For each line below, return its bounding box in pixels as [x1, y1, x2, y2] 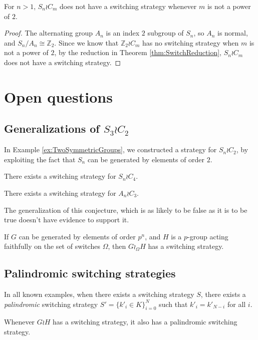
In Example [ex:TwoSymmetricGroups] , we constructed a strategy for [4, 144, 217, 155]
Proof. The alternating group [4, 28, 93, 38]
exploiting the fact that [4, 154, 76, 164]
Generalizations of [4, 121, 100, 136]
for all [227, 298, 246, 309]
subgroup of [147, 28, 184, 38]
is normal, [217, 28, 248, 38]
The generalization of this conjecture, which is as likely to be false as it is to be [4, 204, 247, 215]
